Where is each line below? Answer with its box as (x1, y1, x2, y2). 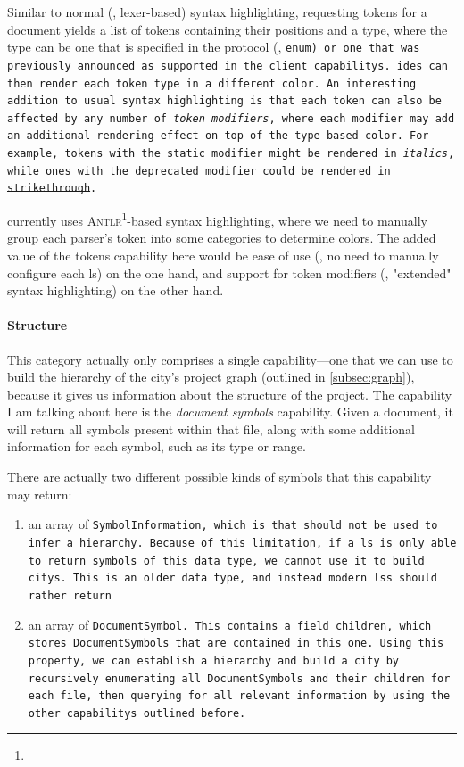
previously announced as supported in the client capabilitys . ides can (7, 59, 448, 72)
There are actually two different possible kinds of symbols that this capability (7, 467, 432, 486)
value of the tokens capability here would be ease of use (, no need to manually (7, 245, 439, 264)
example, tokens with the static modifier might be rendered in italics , (7, 147, 455, 161)
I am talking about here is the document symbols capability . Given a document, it (7, 402, 453, 421)
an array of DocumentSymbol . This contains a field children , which (28, 614, 432, 633)
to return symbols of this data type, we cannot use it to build (28, 554, 425, 567)
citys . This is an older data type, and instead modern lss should (28, 572, 437, 585)
